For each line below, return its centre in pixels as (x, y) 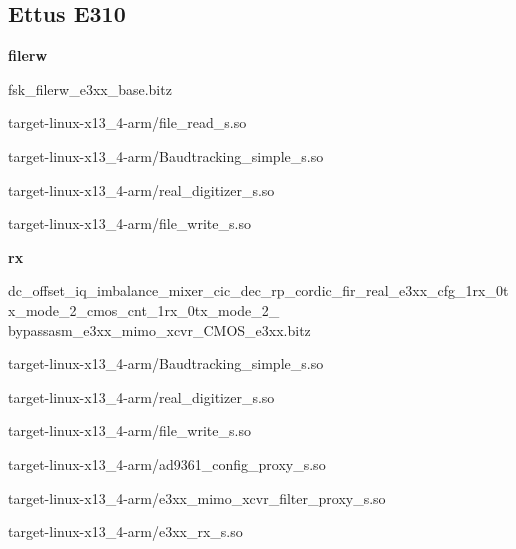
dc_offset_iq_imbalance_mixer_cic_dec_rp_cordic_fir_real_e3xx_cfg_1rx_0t (258, 290)
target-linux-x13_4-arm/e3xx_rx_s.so (125, 531)
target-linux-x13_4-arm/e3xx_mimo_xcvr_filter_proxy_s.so (197, 497)
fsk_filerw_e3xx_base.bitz (90, 88)
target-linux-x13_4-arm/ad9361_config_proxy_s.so (167, 463)
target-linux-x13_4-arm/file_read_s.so (127, 122)
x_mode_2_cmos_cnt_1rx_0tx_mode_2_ (144, 309)
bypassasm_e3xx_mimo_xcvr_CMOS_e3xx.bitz (159, 329)
